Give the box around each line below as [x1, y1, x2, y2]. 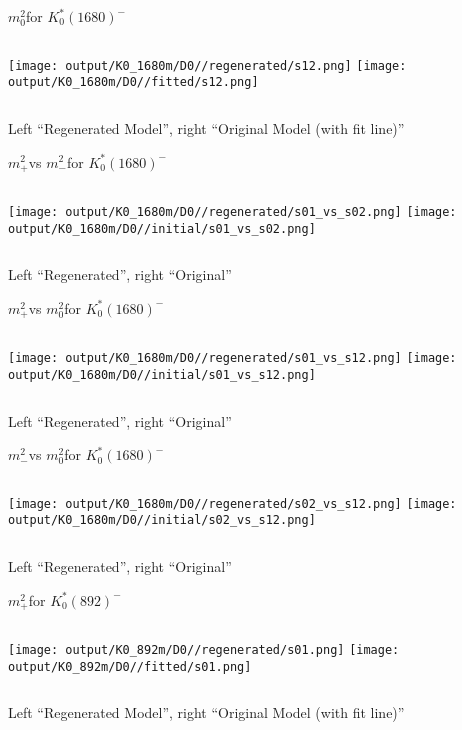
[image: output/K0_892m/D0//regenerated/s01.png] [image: [8, 643, 400, 658]
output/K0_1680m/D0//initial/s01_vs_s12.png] [8, 367, 316, 382]
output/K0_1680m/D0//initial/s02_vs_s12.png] [8, 513, 316, 528]
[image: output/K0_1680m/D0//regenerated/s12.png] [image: [8, 58, 407, 73]
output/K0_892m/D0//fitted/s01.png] [8, 659, 252, 674]
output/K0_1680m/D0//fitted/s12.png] [8, 75, 259, 90]
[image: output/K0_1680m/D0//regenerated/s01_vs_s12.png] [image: [8, 351, 457, 366]
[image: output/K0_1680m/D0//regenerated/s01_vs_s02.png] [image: [8, 204, 457, 219]
